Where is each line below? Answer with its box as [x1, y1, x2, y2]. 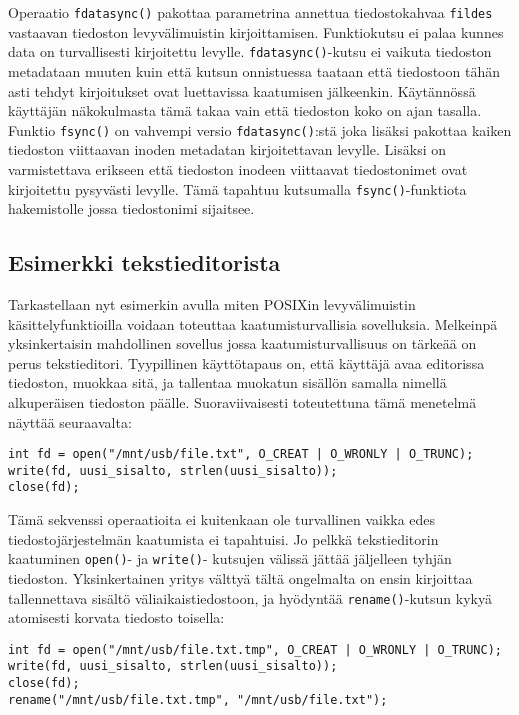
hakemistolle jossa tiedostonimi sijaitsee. [8, 198, 255, 219]
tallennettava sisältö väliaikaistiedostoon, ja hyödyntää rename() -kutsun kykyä [8, 587, 492, 608]
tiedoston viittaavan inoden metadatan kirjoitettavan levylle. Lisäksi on [8, 139, 447, 160]
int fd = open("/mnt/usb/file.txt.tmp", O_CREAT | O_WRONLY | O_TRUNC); [8, 642, 502, 657]
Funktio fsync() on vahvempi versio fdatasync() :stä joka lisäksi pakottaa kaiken [8, 119, 512, 140]
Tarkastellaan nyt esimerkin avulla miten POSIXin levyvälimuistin [8, 293, 416, 314]
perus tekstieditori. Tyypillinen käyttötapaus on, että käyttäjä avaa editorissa [8, 352, 485, 373]
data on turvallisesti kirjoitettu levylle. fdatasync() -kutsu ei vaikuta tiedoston [8, 41, 492, 62]
